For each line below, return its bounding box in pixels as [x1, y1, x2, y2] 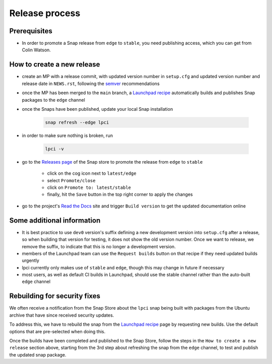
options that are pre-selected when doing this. [9, 328, 106, 334]
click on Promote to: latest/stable [47, 184, 131, 191]
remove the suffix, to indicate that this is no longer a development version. [22, 243, 176, 249]
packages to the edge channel [22, 97, 85, 103]
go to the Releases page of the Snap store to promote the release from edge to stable [22, 159, 203, 165]
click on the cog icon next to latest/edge [47, 170, 137, 176]
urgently [22, 257, 40, 264]
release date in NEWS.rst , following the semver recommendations [22, 81, 160, 87]
